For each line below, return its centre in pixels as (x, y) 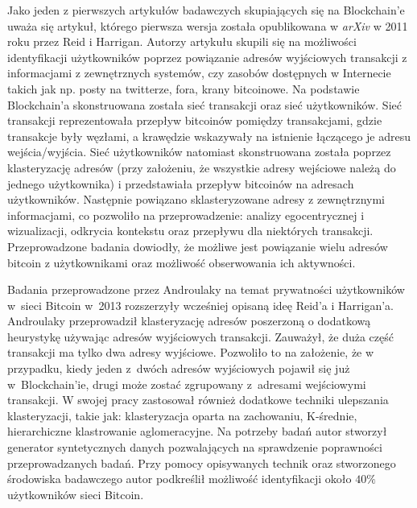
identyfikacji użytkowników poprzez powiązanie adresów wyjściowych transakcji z (207, 57)
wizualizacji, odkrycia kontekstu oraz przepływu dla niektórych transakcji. (190, 231)
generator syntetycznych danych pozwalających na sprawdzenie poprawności (195, 447)
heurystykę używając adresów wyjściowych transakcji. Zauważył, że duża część (200, 336)
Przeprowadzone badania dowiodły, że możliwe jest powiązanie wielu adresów (198, 246)
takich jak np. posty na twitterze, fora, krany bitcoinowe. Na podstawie (184, 88)
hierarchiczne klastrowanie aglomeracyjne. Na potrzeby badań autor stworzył (197, 431)
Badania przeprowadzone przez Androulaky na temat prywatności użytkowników (206, 289)
